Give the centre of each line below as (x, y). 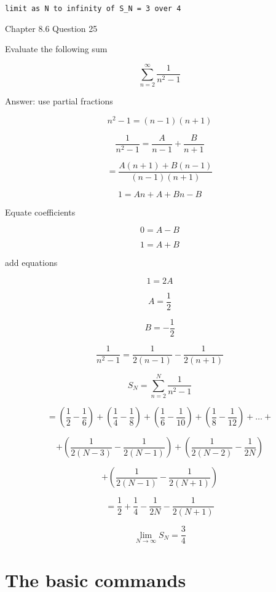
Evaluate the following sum (56, 49)
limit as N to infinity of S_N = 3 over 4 (93, 9)
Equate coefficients (40, 212)
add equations (31, 263)
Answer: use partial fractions (59, 100)
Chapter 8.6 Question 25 (51, 28)
